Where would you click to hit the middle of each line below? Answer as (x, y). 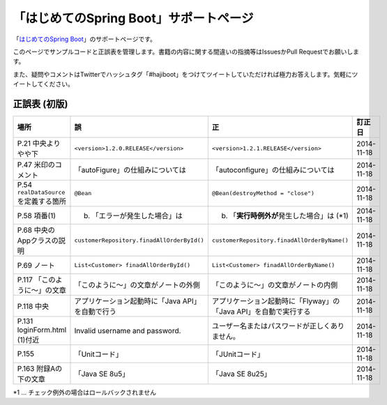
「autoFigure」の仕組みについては (130, 170)
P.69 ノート (36, 266)
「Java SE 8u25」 (241, 374)
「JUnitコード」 (238, 354)
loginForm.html (42, 330)
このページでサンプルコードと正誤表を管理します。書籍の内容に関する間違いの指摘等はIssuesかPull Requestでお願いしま (186, 52)
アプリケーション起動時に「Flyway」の (276, 301)
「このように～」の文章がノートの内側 (275, 285)
